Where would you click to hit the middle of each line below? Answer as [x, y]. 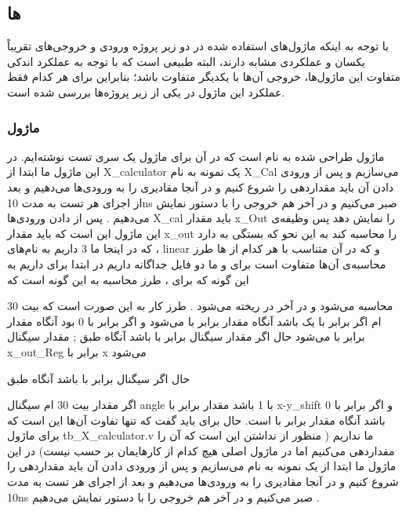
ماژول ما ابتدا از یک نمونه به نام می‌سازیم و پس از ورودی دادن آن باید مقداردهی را [202, 466]
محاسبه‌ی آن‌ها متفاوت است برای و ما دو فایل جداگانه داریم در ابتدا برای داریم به [197, 263]
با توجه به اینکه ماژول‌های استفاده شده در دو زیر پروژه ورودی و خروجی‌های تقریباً [198, 46]
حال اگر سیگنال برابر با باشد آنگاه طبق [99, 378]
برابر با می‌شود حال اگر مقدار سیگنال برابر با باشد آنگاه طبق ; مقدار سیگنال [186, 336]
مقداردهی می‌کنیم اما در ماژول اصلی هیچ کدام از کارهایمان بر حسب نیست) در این [201, 450]
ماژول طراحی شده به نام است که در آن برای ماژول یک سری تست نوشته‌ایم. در [196, 156]
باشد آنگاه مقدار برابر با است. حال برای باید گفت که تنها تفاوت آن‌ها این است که [196, 420]
